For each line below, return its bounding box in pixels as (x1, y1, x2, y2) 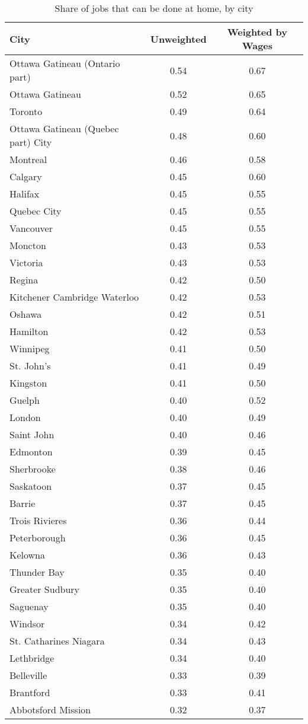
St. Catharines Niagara (9, 634, 105, 648)
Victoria (9, 256, 43, 269)
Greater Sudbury (9, 582, 80, 596)
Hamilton (9, 324, 49, 338)
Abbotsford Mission (9, 703, 91, 716)
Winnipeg (9, 342, 50, 355)
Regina (9, 273, 38, 286)
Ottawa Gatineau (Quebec (9, 122, 119, 135)
